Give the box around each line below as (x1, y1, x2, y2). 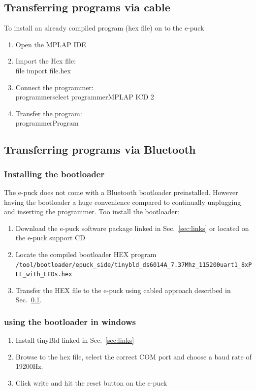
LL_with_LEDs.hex (15, 271, 72, 278)
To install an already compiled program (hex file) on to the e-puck (4, 23, 204, 33)
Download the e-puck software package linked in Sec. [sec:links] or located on (15, 223, 249, 233)
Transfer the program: (15, 108, 82, 118)
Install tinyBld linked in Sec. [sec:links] (15, 335, 134, 345)
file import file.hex (15, 65, 71, 75)
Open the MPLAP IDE (15, 39, 86, 49)
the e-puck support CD (15, 232, 85, 243)
